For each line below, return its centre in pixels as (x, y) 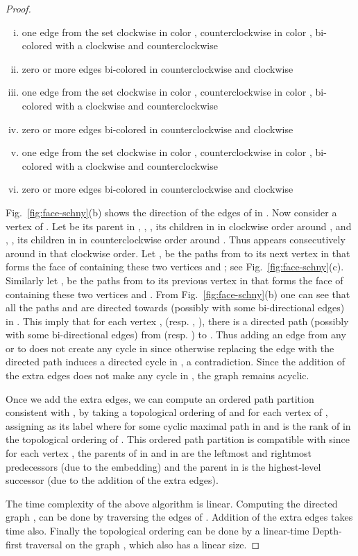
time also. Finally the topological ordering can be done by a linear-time (157, 530)
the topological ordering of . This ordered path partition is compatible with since (178, 439)
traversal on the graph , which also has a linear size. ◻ (143, 544)
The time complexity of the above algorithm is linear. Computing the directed (172, 503)
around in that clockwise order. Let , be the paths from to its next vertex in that (178, 253)
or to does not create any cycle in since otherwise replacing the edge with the (170, 348)
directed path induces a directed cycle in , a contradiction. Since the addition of (176, 362)
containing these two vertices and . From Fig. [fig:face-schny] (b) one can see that (178, 294)
